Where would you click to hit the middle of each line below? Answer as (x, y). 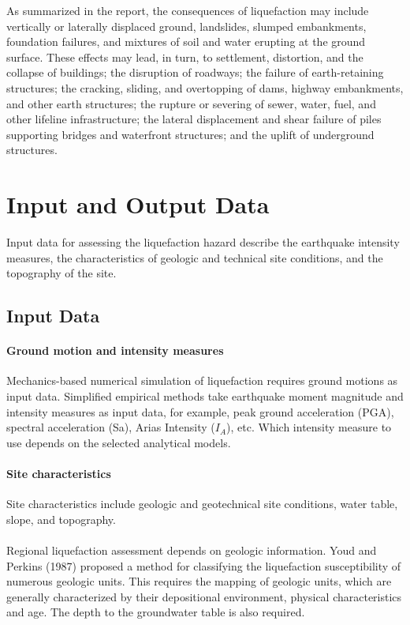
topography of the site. (61, 273)
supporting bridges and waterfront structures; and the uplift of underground (190, 134)
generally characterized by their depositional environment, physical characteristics (204, 596)
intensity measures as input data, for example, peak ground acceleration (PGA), (200, 411)
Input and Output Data (138, 204)
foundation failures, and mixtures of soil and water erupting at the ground (186, 41)
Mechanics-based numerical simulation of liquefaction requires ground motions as (202, 380)
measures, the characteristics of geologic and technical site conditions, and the (195, 257)
